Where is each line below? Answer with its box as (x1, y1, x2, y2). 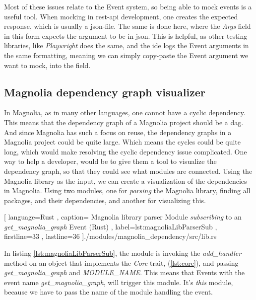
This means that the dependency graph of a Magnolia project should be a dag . (4, 117, 244, 127)
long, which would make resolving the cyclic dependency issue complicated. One (4, 146, 247, 156)
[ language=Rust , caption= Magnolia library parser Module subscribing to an (4, 212, 242, 222)
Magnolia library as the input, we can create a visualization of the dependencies (4, 175, 247, 186)
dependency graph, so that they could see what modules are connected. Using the (4, 165, 253, 176)
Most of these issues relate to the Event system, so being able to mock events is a (4, 1, 252, 11)
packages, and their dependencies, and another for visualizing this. (4, 195, 206, 205)
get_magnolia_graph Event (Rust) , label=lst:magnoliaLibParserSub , (4, 221, 217, 231)
